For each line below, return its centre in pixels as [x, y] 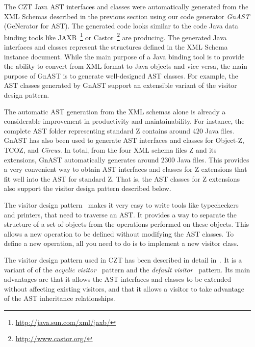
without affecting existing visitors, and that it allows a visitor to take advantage [124, 288]
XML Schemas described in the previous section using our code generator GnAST [127, 16]
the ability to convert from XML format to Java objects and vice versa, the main [126, 66]
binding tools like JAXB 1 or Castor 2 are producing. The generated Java [115, 36]
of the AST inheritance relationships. [60, 298]
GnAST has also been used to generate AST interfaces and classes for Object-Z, [124, 140]
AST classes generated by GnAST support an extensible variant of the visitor [121, 85]
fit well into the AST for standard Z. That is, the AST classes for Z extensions [122, 178]
